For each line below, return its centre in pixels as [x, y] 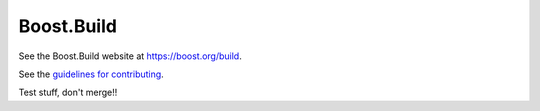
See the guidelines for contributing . [91, 74]
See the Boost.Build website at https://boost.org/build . [130, 56]
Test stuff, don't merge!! [68, 92]
